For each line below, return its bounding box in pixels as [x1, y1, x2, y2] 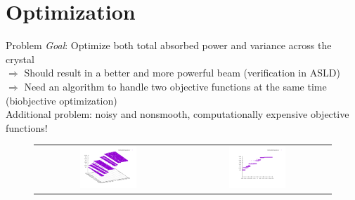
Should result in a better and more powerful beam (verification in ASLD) [24, 65, 340, 80]
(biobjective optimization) [6, 93, 117, 107]
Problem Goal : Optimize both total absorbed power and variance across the [6, 38, 332, 53]
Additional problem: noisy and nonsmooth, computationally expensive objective [6, 107, 349, 121]
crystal [6, 51, 34, 66]
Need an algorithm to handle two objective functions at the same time [24, 79, 327, 93]
